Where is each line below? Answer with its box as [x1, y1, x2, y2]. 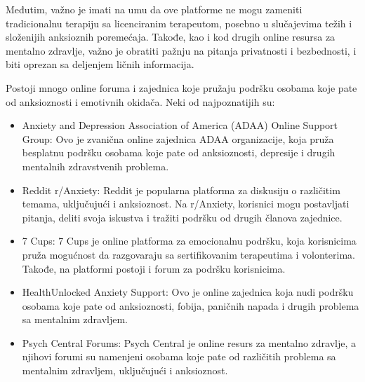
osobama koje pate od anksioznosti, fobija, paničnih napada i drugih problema [22, 298, 359, 313]
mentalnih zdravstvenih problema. [22, 158, 169, 173]
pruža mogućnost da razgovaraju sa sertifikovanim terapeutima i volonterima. [22, 247, 355, 261]
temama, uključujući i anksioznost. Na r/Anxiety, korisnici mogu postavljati [22, 196, 350, 211]
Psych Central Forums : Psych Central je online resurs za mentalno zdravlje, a [22, 335, 357, 350]
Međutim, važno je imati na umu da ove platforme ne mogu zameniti [6, 2, 303, 16]
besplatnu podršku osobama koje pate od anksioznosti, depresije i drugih [22, 145, 336, 160]
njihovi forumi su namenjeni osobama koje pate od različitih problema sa [22, 349, 336, 364]
